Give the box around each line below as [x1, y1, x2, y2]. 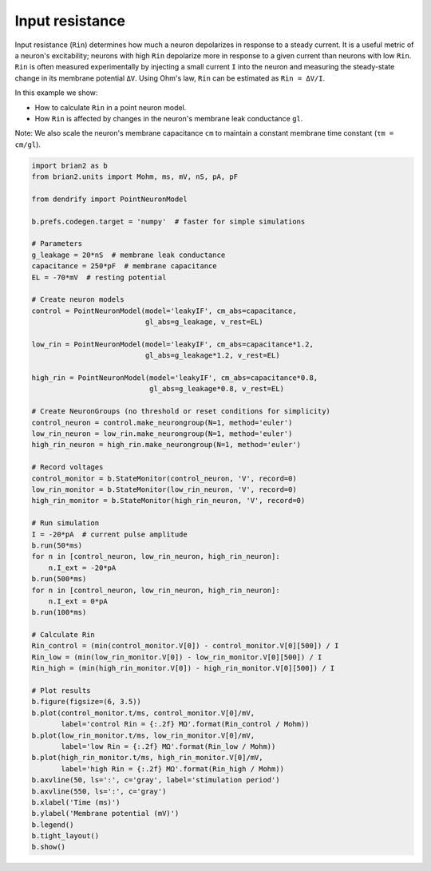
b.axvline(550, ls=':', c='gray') [31, 786, 167, 796]
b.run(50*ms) [31, 540, 83, 550]
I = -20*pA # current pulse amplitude [31, 529, 188, 539]
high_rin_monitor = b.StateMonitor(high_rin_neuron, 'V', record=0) [31, 496, 306, 505]
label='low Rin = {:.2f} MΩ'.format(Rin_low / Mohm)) [61, 742, 276, 750]
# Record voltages [31, 463, 104, 472]
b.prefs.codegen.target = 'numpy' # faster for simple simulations [31, 216, 306, 226]
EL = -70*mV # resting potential [31, 272, 167, 282]
